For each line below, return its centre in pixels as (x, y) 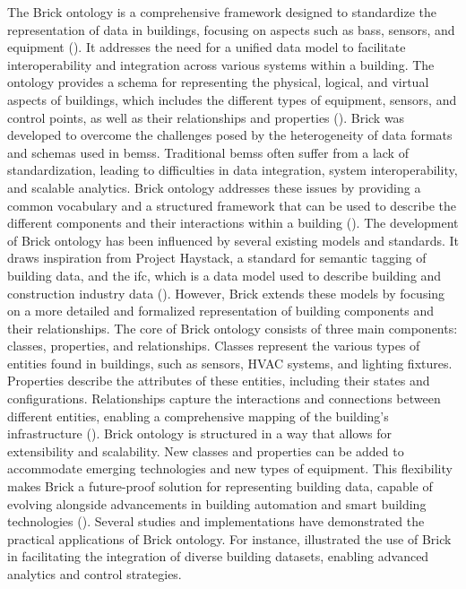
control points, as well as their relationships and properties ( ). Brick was (206, 117)
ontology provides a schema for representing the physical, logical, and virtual (218, 82)
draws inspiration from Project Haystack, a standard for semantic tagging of (217, 258)
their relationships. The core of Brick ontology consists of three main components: (233, 328)
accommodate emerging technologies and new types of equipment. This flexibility (230, 468)
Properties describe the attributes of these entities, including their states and (219, 381)
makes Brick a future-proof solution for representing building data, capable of (220, 486)
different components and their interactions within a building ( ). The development (233, 223)
